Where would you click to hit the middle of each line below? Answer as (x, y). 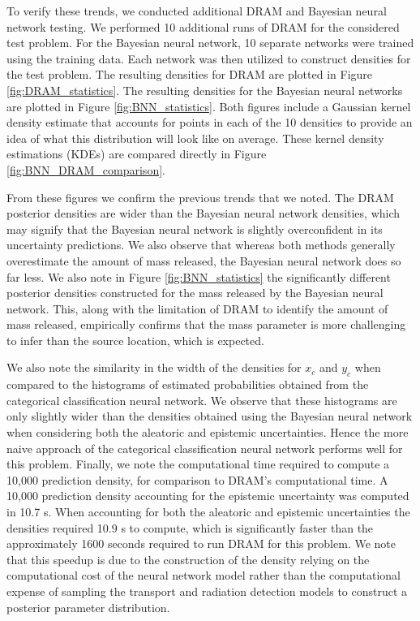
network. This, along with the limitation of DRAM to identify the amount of (197, 308)
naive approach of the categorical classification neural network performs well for (205, 448)
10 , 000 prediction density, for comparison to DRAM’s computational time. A (197, 479)
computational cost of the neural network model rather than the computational (204, 575)
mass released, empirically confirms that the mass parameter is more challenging (206, 324)
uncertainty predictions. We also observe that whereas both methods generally (201, 245)
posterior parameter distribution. (88, 607)
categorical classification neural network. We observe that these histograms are (202, 400)
